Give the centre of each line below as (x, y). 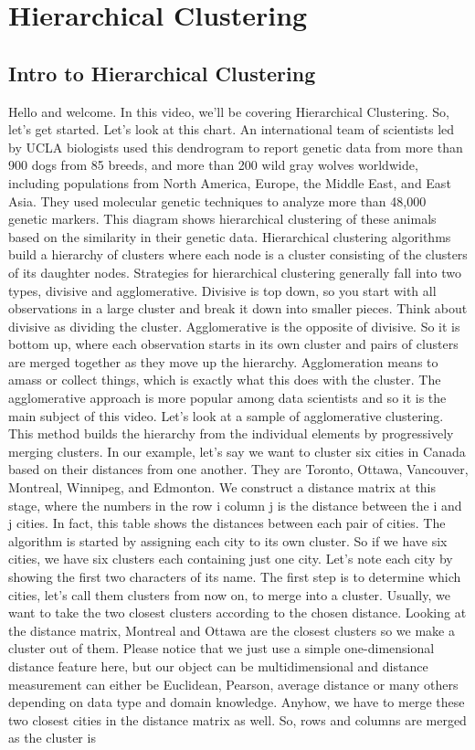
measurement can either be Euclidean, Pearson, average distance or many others (233, 684)
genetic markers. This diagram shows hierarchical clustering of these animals (222, 219)
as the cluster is (52, 738)
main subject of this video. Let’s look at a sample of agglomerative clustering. (226, 415)
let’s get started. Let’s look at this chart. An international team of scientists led (232, 129)
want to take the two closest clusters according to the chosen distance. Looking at (237, 613)
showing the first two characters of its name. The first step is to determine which (235, 577)
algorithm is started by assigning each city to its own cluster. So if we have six (228, 540)
